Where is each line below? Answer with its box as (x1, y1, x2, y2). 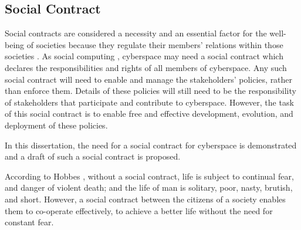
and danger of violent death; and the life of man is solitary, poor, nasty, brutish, (5, 181, 293, 194)
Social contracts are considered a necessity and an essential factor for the (5, 27, 267, 39)
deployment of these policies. (5, 119, 108, 131)
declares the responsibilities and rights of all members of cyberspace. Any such (5, 61, 287, 73)
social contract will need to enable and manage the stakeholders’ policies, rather (5, 73, 293, 85)
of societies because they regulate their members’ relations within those (26, 38, 283, 50)
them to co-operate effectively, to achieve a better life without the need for (5, 204, 273, 217)
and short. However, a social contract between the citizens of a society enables (5, 192, 286, 205)
